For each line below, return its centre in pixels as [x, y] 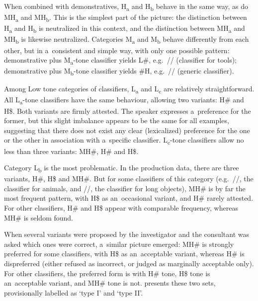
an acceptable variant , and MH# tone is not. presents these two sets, [110, 283]
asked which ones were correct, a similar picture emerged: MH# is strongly [119, 244]
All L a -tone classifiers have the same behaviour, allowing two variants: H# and [124, 100]
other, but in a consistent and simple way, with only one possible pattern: [117, 50]
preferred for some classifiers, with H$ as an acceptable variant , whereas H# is [124, 254]
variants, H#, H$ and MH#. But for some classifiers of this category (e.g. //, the [129, 179]
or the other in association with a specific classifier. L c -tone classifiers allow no [124, 141]
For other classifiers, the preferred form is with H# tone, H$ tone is [107, 273]
